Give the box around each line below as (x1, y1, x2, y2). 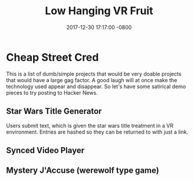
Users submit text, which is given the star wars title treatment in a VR (6, 122, 174, 129)
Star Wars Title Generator (6, 106, 102, 117)
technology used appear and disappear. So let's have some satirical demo (6, 83, 186, 90)
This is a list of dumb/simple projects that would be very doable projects (6, 70, 182, 77)
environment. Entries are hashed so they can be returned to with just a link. (6, 128, 189, 135)
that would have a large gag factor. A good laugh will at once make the (6, 76, 177, 83)
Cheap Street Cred (6, 50, 99, 64)
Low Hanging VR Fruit (45, 4, 153, 18)
